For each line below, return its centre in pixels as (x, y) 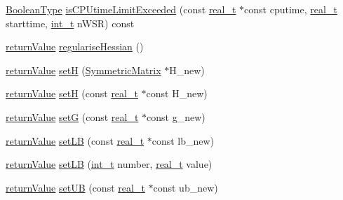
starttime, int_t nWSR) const (70, 23)
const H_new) (177, 93)
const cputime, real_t (291, 9)
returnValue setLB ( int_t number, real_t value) (109, 164)
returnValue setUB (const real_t (75, 187)
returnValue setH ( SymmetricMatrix (83, 70)
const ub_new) (186, 187)
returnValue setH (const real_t (72, 93)
